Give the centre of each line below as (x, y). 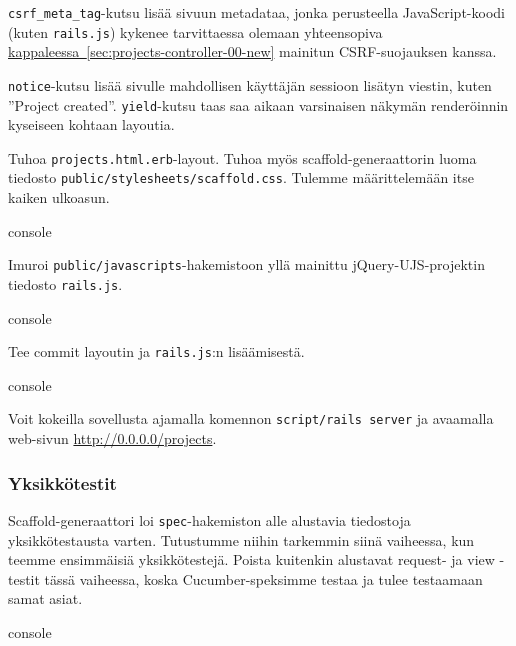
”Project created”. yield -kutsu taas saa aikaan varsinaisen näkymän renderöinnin (258, 104)
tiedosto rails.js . (65, 283)
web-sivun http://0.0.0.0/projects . (112, 438)
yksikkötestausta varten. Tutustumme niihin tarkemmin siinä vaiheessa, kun (241, 539)
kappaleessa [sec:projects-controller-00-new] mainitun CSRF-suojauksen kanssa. (252, 51)
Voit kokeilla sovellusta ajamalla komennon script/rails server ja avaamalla (251, 418)
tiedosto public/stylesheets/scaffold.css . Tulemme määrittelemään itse (241, 177)
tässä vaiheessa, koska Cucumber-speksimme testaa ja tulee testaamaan (263, 578)
